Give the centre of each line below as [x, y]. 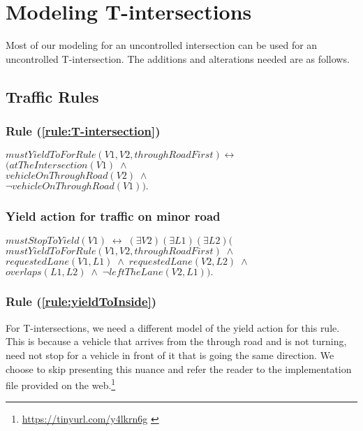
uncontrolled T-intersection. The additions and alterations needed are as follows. [178, 58]
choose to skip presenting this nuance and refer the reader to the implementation [179, 368]
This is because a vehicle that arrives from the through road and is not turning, [176, 341]
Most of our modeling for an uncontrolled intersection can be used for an [162, 45]
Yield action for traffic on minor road [113, 216]
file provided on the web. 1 [61, 384]
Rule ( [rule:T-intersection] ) [83, 131]
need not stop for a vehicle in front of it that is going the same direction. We [170, 355]
